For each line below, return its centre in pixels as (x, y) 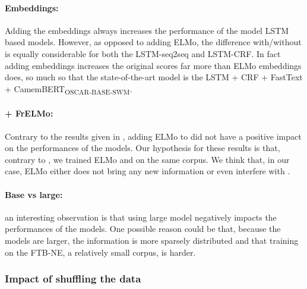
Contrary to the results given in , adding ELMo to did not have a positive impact (153, 136)
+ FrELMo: (29, 113)
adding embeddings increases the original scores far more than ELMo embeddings (153, 65)
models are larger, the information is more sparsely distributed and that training (152, 241)
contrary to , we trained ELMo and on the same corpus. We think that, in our (147, 159)
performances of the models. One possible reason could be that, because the (143, 229)
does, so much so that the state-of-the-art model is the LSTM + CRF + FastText (154, 77)
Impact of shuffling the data (73, 279)
